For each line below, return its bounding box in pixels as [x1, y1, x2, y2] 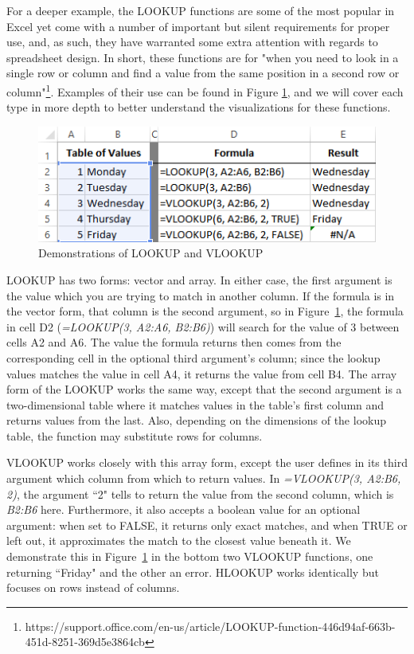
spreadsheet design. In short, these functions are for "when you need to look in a [6, 49, 399, 65]
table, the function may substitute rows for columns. [6, 427, 263, 444]
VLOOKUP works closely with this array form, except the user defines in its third [6, 454, 408, 471]
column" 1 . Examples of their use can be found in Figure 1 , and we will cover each [6, 80, 404, 100]
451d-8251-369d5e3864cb [25, 633, 145, 650]
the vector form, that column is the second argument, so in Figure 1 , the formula [6, 303, 404, 319]
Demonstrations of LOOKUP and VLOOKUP [38, 245, 264, 261]
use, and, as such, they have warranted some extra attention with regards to [6, 33, 378, 50]
